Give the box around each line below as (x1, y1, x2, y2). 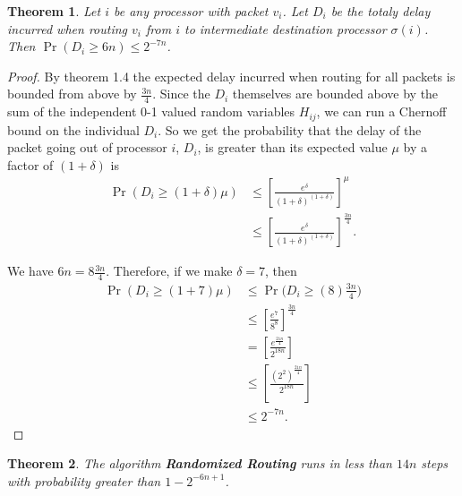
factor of (7, 155, 54, 174)
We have (7, 261, 54, 280)
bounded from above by (7, 84, 137, 103)
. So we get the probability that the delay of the (158, 120, 422, 139)
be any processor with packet (114, 2, 269, 20)
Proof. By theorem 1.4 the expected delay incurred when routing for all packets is (7, 66, 456, 85)
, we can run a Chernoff (316, 102, 447, 121)
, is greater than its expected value (197, 138, 388, 157)
